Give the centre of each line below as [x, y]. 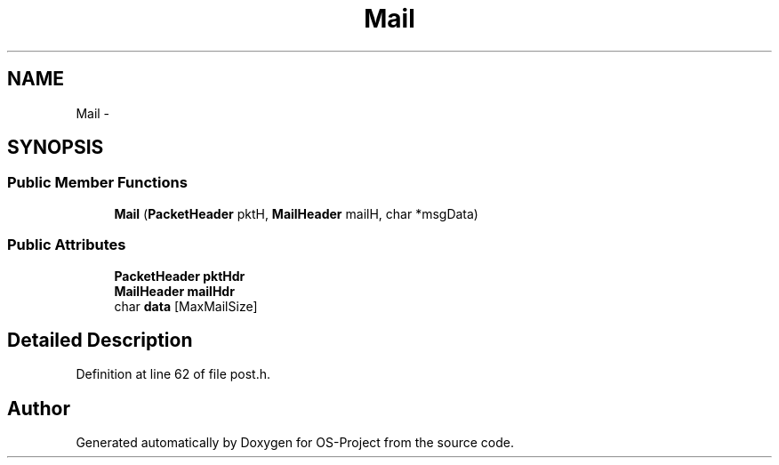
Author [39, 408]
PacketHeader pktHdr [180, 276]
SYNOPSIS [56, 148]
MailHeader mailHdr [174, 291]
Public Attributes [67, 245]
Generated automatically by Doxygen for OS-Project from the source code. [295, 443]
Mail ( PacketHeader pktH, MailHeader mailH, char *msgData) [296, 213]
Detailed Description [100, 340]
